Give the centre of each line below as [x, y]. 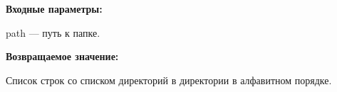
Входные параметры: [54, 8]
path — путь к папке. [53, 32]
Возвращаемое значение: [62, 56]
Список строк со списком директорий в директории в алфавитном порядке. [169, 80]
